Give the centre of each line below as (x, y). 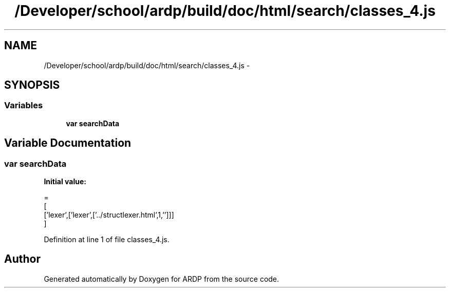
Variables (24, 105)
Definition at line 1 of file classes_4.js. (107, 240)
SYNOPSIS (32, 85)
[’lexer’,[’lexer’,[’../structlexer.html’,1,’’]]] (109, 215)
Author (22, 259)
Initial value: (65, 182)
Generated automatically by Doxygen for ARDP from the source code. (162, 279)
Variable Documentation (68, 143)
